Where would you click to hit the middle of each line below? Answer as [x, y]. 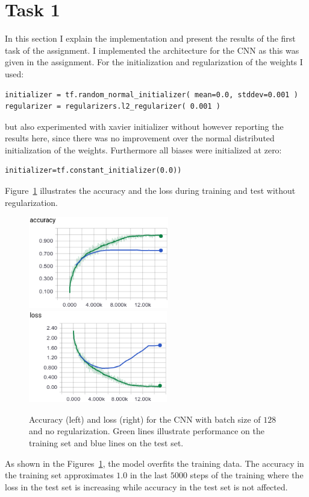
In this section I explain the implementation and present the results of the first [150, 38]
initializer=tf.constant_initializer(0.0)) [93, 171]
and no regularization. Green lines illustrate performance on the [147, 431]
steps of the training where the [247, 475]
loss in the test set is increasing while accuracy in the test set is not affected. [146, 486]
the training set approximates [59, 475]
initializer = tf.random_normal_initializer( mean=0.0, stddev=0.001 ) [151, 95]
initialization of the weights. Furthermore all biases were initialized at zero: [143, 149]
